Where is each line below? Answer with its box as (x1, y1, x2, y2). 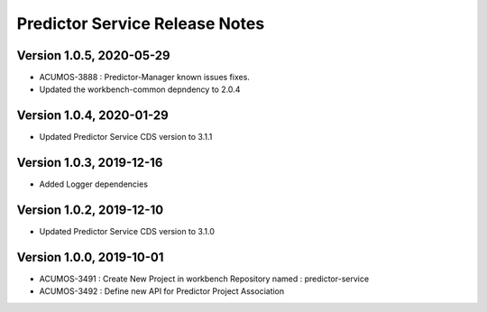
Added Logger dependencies (39, 179, 149, 189)
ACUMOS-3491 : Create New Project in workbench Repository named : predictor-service (39, 273, 370, 284)
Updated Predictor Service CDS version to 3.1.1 (39, 132, 213, 142)
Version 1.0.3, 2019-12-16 (16, 155, 163, 170)
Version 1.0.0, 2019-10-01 (16, 249, 164, 265)
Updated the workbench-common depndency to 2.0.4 (39, 84, 241, 95)
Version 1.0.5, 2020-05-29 (16, 48, 170, 63)
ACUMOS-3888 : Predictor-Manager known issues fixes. (39, 72, 250, 83)
